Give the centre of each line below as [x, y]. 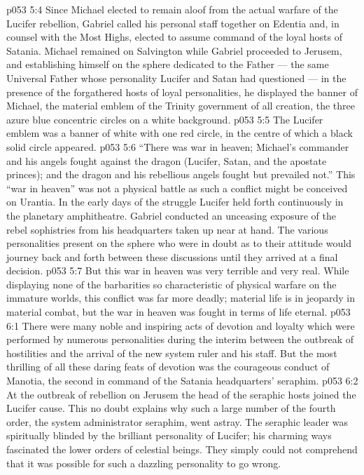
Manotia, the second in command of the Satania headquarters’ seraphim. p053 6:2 [182, 381]
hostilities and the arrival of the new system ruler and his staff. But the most [172, 353]
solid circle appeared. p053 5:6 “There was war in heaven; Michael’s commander [178, 146]
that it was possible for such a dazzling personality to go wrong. [144, 463]
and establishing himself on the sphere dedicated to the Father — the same [168, 64]
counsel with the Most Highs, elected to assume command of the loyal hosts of [174, 37]
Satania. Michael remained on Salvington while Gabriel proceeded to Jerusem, [174, 50]
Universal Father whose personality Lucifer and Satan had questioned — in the [176, 78]
